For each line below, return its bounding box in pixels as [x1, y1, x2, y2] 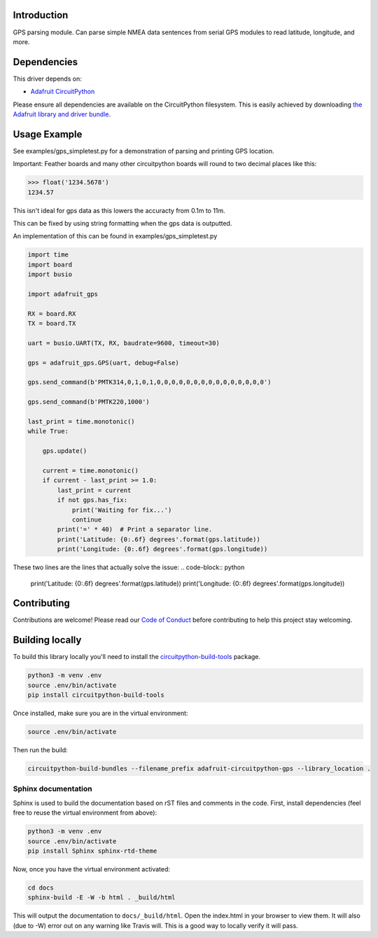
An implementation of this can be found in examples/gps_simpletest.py [13, 232, 218, 240]
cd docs [27, 883, 54, 892]
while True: [27, 428, 69, 435]
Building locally [13, 634, 82, 646]
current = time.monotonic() [42, 467, 139, 475]
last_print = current [57, 486, 132, 494]
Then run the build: [13, 746, 68, 754]
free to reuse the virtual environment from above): [13, 808, 157, 817]
